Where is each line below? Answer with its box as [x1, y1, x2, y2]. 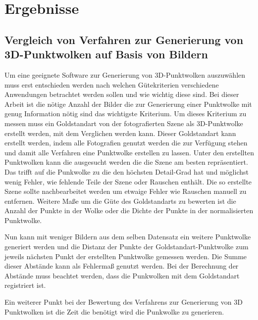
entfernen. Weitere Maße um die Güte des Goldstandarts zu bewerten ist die [4, 195, 236, 206]
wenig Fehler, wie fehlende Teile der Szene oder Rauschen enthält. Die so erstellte [4, 176, 252, 186]
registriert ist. [4, 280, 46, 290]
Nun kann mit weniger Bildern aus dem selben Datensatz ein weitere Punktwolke [4, 231, 251, 242]
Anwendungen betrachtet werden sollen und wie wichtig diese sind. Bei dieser [4, 89, 239, 99]
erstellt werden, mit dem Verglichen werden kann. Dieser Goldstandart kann [4, 128, 236, 138]
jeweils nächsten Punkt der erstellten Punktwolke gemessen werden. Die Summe [4, 251, 247, 261]
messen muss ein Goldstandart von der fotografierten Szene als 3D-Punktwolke [4, 118, 243, 128]
